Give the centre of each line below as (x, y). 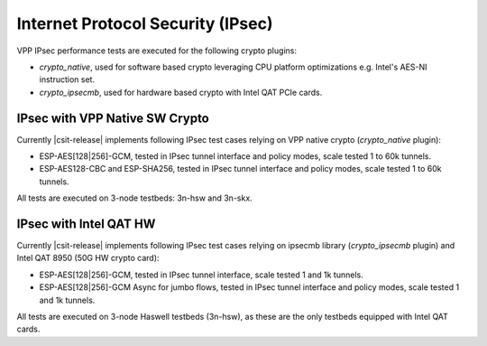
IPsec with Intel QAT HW (86, 224)
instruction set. (67, 79)
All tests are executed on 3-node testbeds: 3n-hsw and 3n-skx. (134, 198)
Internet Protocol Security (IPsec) (145, 23)
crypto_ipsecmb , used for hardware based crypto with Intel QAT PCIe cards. (181, 92)
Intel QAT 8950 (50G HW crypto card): (88, 258)
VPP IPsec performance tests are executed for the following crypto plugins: (157, 51)
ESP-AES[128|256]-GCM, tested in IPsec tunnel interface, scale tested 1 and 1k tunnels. (202, 275)
